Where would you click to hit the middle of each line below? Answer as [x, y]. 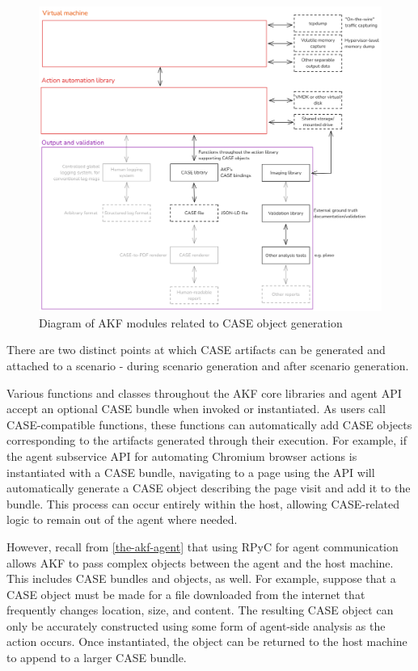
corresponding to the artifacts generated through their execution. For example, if [207, 440]
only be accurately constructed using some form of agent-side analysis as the [196, 625]
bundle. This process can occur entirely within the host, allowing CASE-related [203, 503]
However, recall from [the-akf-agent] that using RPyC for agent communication [203, 546]
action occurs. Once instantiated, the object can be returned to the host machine [207, 641]
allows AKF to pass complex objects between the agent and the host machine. [200, 562]
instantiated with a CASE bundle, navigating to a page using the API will [191, 472]
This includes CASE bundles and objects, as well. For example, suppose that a [201, 578]
